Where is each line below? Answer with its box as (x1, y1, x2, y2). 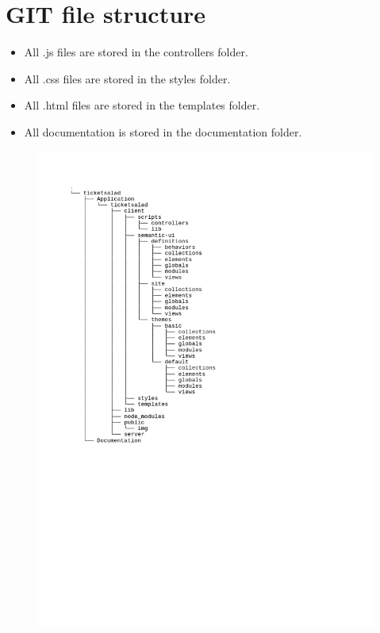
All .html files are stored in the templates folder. (24, 97, 260, 113)
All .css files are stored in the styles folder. (24, 70, 231, 86)
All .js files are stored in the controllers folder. (24, 44, 248, 60)
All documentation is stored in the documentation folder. (24, 123, 302, 140)
